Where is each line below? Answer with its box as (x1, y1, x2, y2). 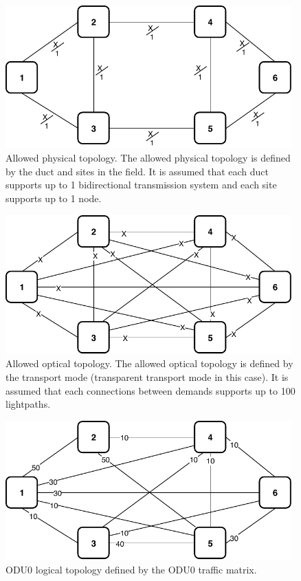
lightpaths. (5, 397, 51, 411)
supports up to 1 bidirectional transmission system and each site (5, 177, 277, 192)
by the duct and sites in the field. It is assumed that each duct (5, 164, 269, 178)
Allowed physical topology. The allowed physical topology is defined (5, 151, 291, 165)
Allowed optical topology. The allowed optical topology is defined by (5, 356, 293, 371)
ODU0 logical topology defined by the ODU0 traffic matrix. (5, 562, 257, 576)
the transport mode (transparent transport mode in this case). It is (5, 370, 289, 384)
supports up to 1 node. (5, 190, 102, 205)
